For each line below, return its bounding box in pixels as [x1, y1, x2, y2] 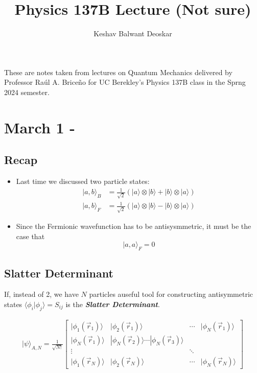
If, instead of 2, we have [4, 289, 79, 299]
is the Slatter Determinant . [65, 298, 160, 309]
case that [16, 230, 45, 241]
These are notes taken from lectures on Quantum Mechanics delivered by [4, 66, 232, 77]
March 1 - [4, 116, 76, 137]
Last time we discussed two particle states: [16, 176, 150, 186]
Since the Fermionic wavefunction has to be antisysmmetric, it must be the [16, 221, 251, 231]
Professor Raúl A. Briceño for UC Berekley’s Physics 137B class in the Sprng [4, 77, 246, 87]
